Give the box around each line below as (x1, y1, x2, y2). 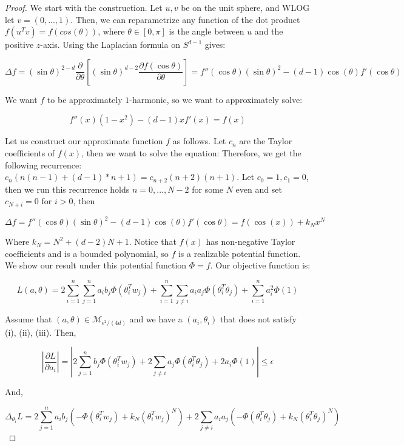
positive (5, 38, 34, 51)
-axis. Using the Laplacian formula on (40, 38, 180, 51)
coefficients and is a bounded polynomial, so (5, 247, 169, 259)
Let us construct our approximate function (5, 135, 163, 147)
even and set (235, 182, 282, 195)
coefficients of (5, 146, 55, 159)
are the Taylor (239, 135, 292, 147)
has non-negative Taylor (206, 235, 295, 248)
